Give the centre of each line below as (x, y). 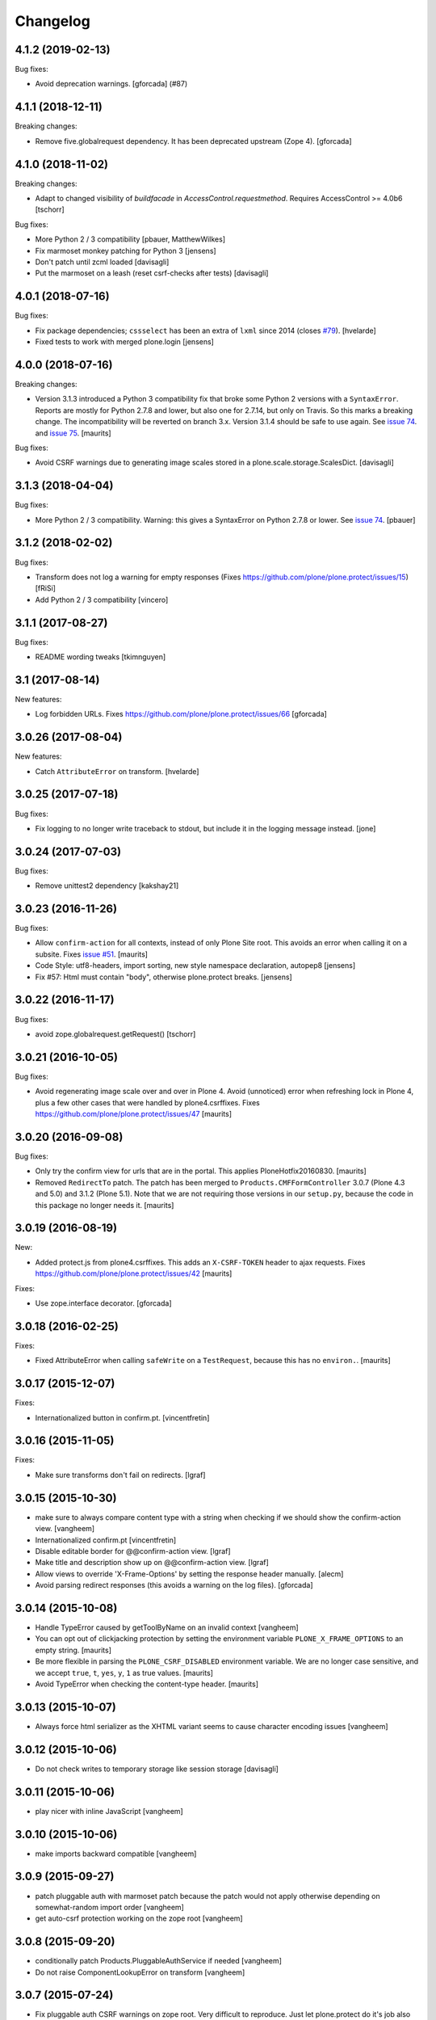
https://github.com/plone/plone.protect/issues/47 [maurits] (134, 1114)
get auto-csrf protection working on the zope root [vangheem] (139, 1918)
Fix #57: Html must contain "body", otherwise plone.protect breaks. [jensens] (163, 977)
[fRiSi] (46, 588)
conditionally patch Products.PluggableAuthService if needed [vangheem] (159, 1961)
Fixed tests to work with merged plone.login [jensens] (124, 342)
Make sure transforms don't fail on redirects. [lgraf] (120, 1475)
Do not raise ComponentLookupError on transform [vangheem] (140, 1972)
